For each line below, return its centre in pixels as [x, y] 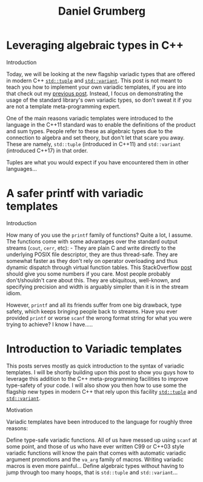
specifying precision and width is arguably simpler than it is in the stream [98, 287]
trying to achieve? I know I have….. [49, 324]
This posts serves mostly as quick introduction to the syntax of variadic [95, 366]
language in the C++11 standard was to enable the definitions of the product [101, 124]
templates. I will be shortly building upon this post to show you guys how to [100, 372]
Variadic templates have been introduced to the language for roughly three [99, 422]
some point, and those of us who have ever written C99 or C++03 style [95, 446]
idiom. [14, 293]
